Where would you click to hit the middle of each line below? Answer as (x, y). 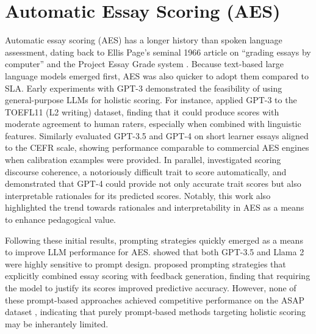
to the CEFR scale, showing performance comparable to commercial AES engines (157, 147)
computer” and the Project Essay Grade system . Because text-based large (145, 64)
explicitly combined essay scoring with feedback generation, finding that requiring (158, 276)
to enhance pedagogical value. (60, 220)
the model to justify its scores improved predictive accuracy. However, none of (151, 288)
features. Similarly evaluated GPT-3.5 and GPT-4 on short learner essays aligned (157, 135)
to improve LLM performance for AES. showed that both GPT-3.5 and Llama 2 (155, 252)
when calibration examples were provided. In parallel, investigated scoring (143, 160)
